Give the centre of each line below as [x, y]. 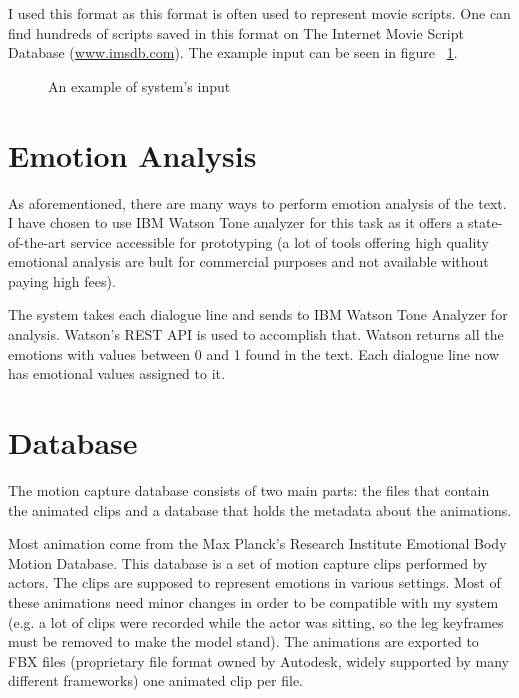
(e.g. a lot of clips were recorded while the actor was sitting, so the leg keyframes [256, 621]
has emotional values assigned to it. [116, 373]
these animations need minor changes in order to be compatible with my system [253, 601]
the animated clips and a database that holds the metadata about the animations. [260, 509]
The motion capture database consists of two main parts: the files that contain [249, 489]
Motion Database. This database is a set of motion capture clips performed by [248, 562]
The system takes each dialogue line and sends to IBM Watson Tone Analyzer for [258, 314]
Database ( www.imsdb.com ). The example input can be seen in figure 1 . [233, 52]
